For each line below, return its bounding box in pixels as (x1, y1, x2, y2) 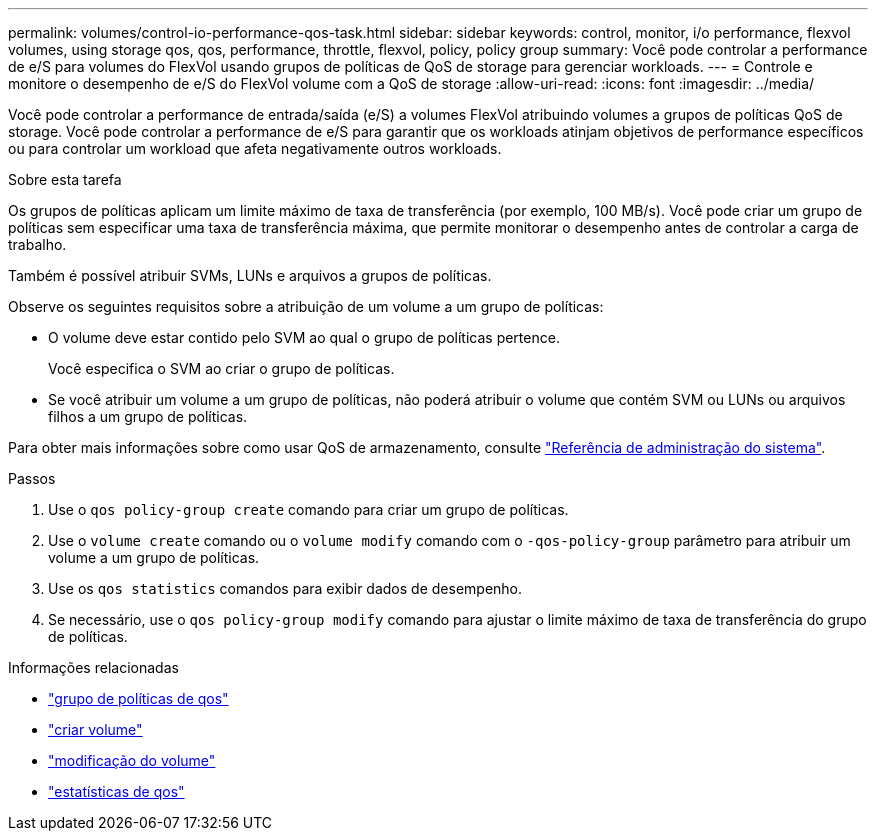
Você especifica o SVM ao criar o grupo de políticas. (48, 360, 395, 377)
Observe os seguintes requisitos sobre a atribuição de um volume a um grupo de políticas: (8, 298, 604, 315)
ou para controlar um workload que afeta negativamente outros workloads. (8, 140, 502, 157)
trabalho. (8, 236, 67, 253)
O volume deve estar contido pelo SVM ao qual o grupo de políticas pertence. (48, 329, 560, 346)
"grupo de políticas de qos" (48, 690, 229, 707)
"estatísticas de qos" (48, 783, 185, 800)
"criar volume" (48, 721, 143, 738)
